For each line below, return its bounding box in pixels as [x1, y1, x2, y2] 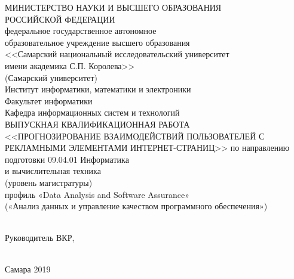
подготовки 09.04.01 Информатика [5, 153, 129, 165]
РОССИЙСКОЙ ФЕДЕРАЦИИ [5, 13, 115, 25]
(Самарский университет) [5, 71, 97, 83]
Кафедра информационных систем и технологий [5, 106, 180, 119]
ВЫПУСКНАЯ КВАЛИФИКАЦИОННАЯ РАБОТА [5, 117, 190, 130]
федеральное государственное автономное [5, 24, 157, 37]
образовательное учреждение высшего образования [5, 36, 190, 48]
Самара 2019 [5, 263, 51, 275]
